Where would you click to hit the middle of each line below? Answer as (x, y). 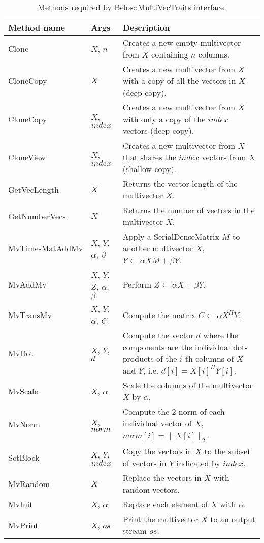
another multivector (158, 248)
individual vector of (157, 423)
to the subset (227, 451)
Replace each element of (165, 504)
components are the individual (176, 347)
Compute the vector (158, 335)
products (138, 359)
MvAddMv (27, 284)
